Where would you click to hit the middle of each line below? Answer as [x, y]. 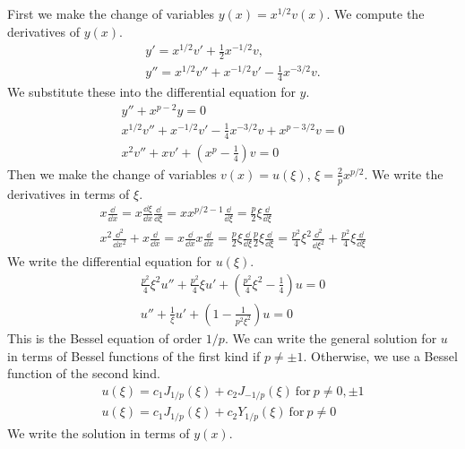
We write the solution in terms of [99, 432]
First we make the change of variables [111, 13]
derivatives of [44, 31]
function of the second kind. [84, 373]
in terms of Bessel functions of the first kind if [134, 355]
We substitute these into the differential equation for [151, 92]
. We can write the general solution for [331, 337]
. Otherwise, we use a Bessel [380, 355]
